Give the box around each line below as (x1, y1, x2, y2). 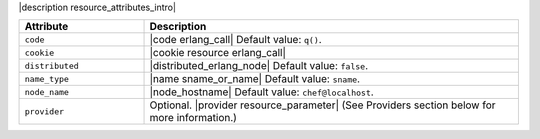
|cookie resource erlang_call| (149, 46, 287, 60)
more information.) (149, 111, 237, 125)
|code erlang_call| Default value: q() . (149, 33, 322, 47)
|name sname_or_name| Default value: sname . (149, 72, 360, 86)
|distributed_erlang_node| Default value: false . (149, 59, 369, 73)
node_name (24, 86, 70, 97)
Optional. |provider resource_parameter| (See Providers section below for (149, 98, 496, 112)
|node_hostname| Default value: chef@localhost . (149, 85, 374, 99)
